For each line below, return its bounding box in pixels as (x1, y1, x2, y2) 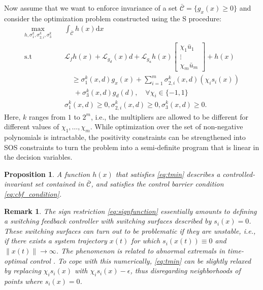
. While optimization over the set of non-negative (90, 121, 243, 132)
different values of (4, 121, 59, 132)
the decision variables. (4, 152, 73, 162)
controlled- (222, 168, 255, 179)
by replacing (4, 265, 41, 276)
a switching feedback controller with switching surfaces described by (4, 215, 212, 226)
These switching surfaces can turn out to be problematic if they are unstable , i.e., (4, 225, 256, 236)
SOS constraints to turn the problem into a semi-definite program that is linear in (4, 141, 259, 152)
